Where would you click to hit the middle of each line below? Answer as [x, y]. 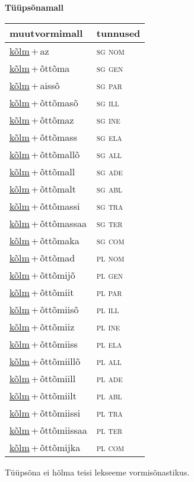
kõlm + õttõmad [42, 257]
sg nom [110, 51]
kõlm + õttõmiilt [43, 395]
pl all [109, 361]
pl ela [109, 344]
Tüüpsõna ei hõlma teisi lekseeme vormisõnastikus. [97, 472]
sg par [109, 85]
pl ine [108, 326]
